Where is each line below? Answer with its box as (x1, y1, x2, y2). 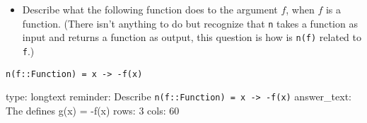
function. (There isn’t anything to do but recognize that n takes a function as (22, 16, 358, 30)
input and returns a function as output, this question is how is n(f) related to (22, 30, 361, 45)
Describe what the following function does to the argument (22, 2, 278, 16)
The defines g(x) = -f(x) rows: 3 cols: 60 (6, 102, 180, 117)
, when (286, 2, 315, 16)
